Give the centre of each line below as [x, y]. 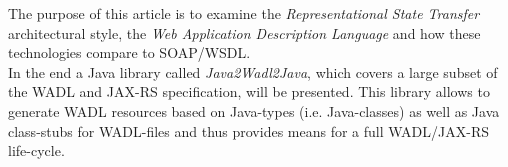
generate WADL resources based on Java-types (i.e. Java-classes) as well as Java [254, 110]
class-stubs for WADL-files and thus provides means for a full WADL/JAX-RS [249, 130]
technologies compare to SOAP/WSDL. [129, 52]
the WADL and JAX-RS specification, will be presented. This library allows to [249, 91]
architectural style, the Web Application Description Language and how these [244, 32]
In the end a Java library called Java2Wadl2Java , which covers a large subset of [253, 71]
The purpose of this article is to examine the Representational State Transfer [244, 13]
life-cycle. [36, 150]
